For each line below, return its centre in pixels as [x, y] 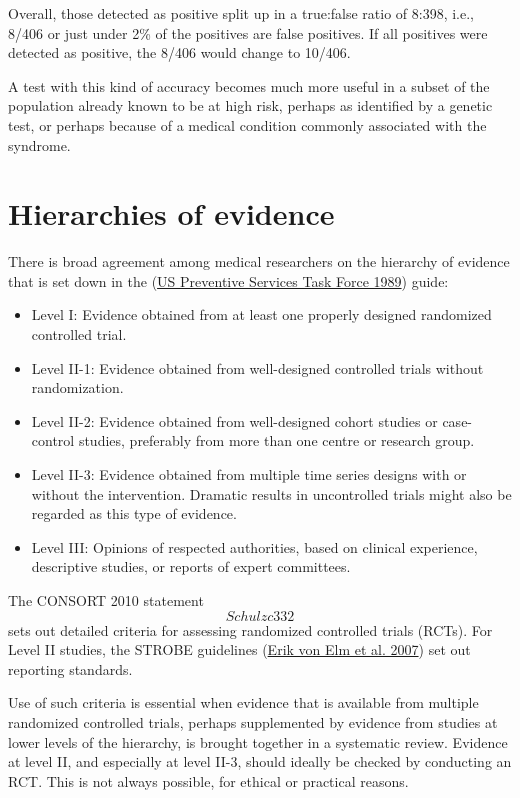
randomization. [77, 387]
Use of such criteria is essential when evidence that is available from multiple [243, 702]
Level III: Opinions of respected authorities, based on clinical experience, [254, 546]
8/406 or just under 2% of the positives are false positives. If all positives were [248, 32]
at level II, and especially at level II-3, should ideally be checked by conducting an [260, 761]
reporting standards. [70, 668]
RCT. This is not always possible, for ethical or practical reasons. [208, 780]
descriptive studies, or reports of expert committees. [191, 566]
